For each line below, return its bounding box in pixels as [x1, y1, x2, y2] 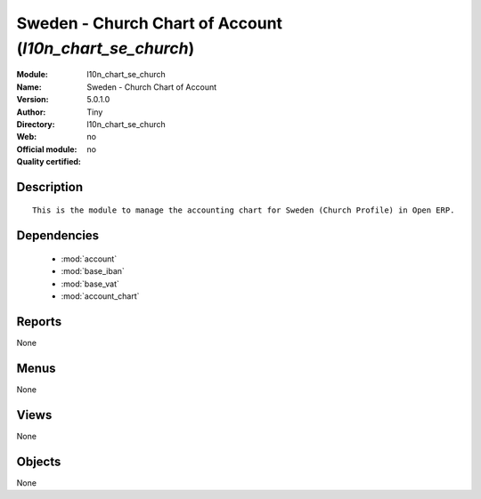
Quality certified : [16, 157, 82, 167]
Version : [16, 94, 49, 105]
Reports [16, 314, 62, 329]
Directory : [16, 118, 55, 129]
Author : [16, 107, 46, 117]
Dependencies [16, 228, 100, 244]
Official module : [16, 143, 77, 155]
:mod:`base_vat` [61, 278, 119, 289]
